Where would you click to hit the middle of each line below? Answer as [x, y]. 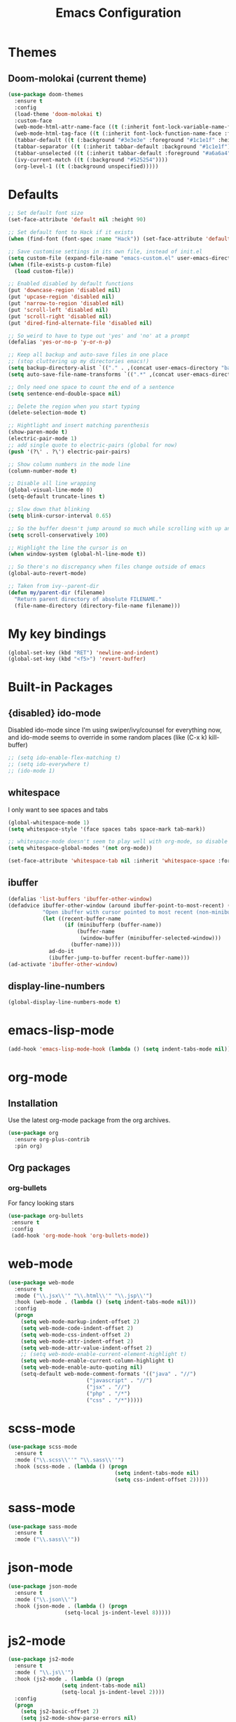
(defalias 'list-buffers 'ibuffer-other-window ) [80, 899]
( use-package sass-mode [43, 1526]
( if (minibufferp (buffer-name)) [113, 925]
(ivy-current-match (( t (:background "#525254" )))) [91, 159]
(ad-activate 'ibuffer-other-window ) [63, 964]
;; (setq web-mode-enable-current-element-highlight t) [104, 1354]
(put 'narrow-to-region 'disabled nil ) [66, 303]
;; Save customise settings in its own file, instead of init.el [105, 251]
